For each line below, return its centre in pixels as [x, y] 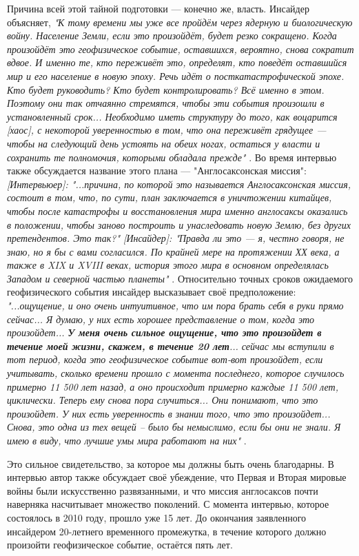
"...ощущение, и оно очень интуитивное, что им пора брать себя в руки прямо [175, 306]
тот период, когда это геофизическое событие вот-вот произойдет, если [165, 359]
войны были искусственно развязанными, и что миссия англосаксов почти [163, 490]
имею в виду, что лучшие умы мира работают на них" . [127, 440]
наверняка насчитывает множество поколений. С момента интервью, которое [168, 504]
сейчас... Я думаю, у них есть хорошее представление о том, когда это [161, 319]
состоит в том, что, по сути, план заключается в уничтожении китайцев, [170, 197]
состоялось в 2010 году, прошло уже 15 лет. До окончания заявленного [157, 517]
